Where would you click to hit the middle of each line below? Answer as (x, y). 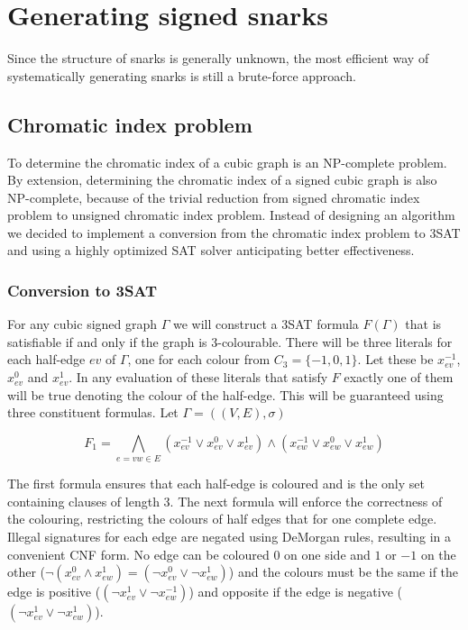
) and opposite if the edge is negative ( (295, 592)
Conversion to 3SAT (83, 290)
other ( (27, 572)
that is (423, 324)
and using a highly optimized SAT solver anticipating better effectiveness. (211, 250)
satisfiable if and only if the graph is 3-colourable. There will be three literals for (230, 341)
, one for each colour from (199, 359)
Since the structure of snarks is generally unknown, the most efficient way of (218, 58)
